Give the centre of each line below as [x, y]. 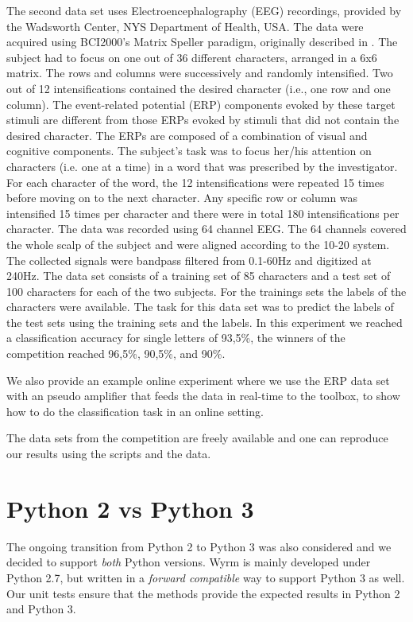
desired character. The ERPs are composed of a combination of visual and [187, 135]
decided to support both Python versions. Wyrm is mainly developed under [189, 562]
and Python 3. [41, 609]
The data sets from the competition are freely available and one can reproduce [197, 438]
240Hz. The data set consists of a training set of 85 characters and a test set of [199, 276]
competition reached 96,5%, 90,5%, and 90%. [116, 354]
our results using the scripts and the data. [109, 454]
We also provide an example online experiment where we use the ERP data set [198, 380]
